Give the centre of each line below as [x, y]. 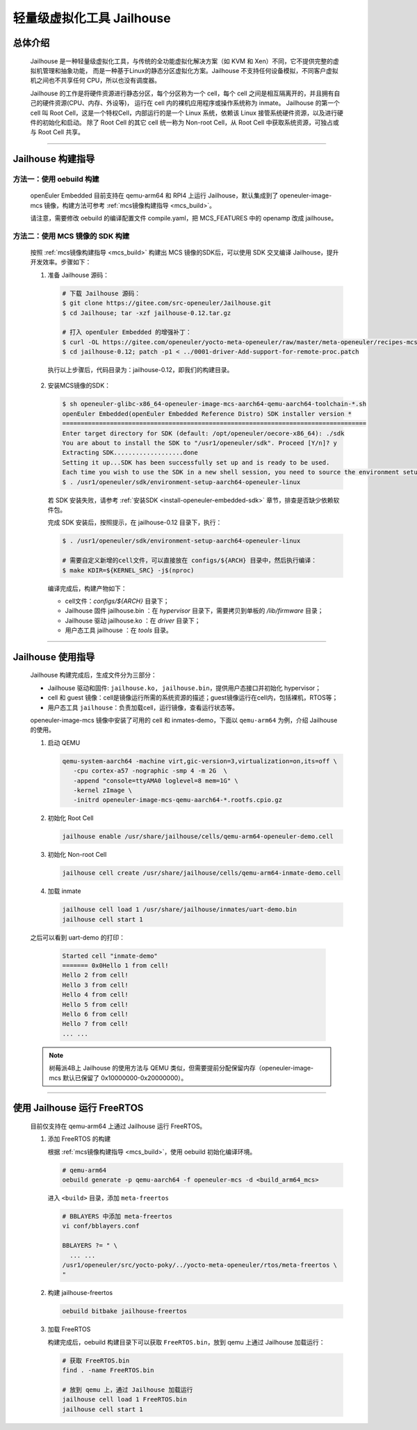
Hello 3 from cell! [95, 985]
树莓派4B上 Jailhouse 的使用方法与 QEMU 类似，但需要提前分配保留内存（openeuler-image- [181, 1068]
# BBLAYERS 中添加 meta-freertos [117, 1216]
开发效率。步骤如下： [61, 262]
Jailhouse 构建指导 [54, 159]
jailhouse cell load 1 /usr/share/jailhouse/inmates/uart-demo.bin [180, 910]
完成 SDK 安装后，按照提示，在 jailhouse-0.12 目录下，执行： [135, 522]
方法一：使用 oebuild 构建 [56, 179]
